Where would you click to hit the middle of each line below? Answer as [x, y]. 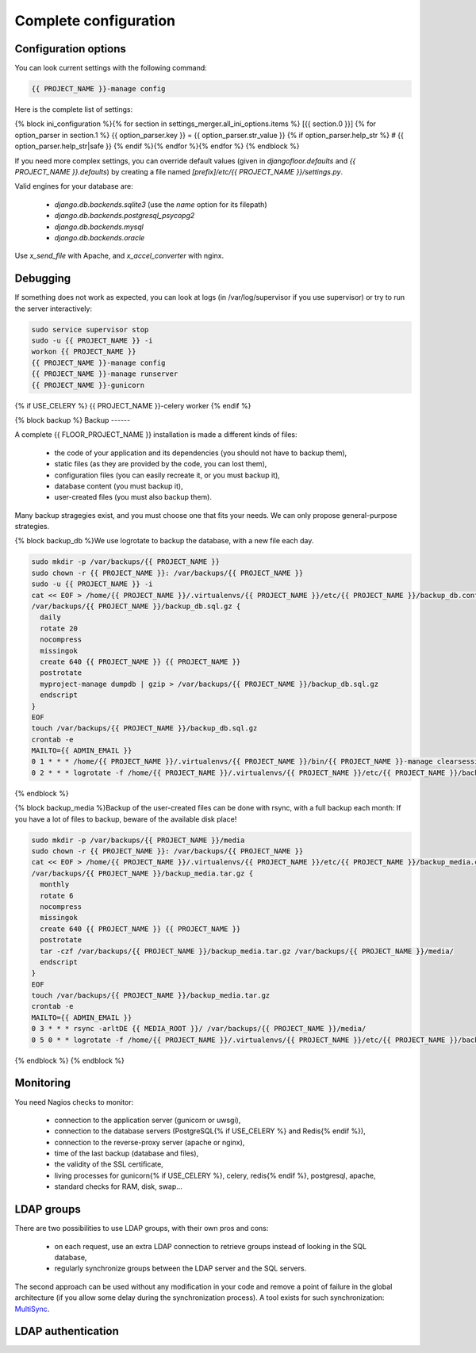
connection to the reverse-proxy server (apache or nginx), [150, 1142]
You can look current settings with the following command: [111, 68]
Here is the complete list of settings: [74, 109]
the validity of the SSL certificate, [109, 1164]
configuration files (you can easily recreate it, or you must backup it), [167, 475]
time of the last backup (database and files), [127, 1153]
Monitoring [43, 1083]
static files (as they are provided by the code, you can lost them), [161, 464]
